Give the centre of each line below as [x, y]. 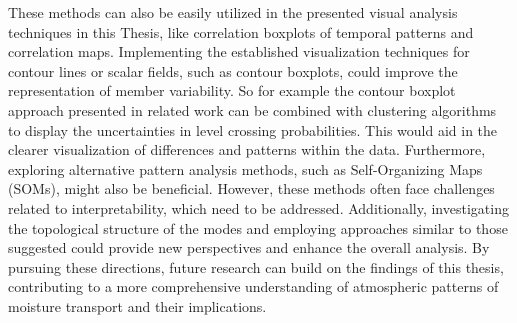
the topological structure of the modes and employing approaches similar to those [258, 227]
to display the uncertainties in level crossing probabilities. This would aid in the [253, 129]
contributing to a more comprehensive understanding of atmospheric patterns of [253, 286]
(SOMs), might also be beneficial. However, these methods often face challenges [251, 188]
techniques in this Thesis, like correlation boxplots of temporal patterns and [241, 31]
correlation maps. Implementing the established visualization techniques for [239, 51]
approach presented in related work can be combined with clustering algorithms [252, 109]
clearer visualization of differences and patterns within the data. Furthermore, [247, 149]
